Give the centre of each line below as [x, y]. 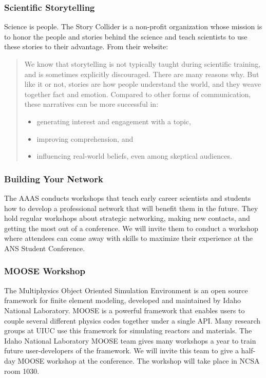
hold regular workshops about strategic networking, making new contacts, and [127, 218]
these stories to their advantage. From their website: [86, 46]
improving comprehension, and [85, 138]
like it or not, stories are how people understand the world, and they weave [142, 84]
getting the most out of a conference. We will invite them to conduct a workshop [131, 228]
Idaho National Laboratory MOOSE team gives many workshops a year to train [130, 340]
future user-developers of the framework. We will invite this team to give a [121, 351]
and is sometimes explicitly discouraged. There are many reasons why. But [142, 74]
